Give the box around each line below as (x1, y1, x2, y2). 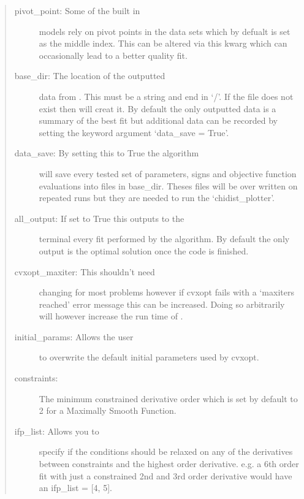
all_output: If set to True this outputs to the (14, 211, 184, 224)
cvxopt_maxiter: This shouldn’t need (14, 265, 155, 278)
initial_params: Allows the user (14, 330, 134, 343)
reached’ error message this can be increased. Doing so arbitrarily (39, 297, 285, 310)
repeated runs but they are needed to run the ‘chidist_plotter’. (39, 191, 275, 204)
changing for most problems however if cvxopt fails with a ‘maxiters (39, 286, 294, 299)
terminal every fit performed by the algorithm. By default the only (39, 232, 290, 245)
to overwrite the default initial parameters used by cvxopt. (39, 351, 259, 364)
